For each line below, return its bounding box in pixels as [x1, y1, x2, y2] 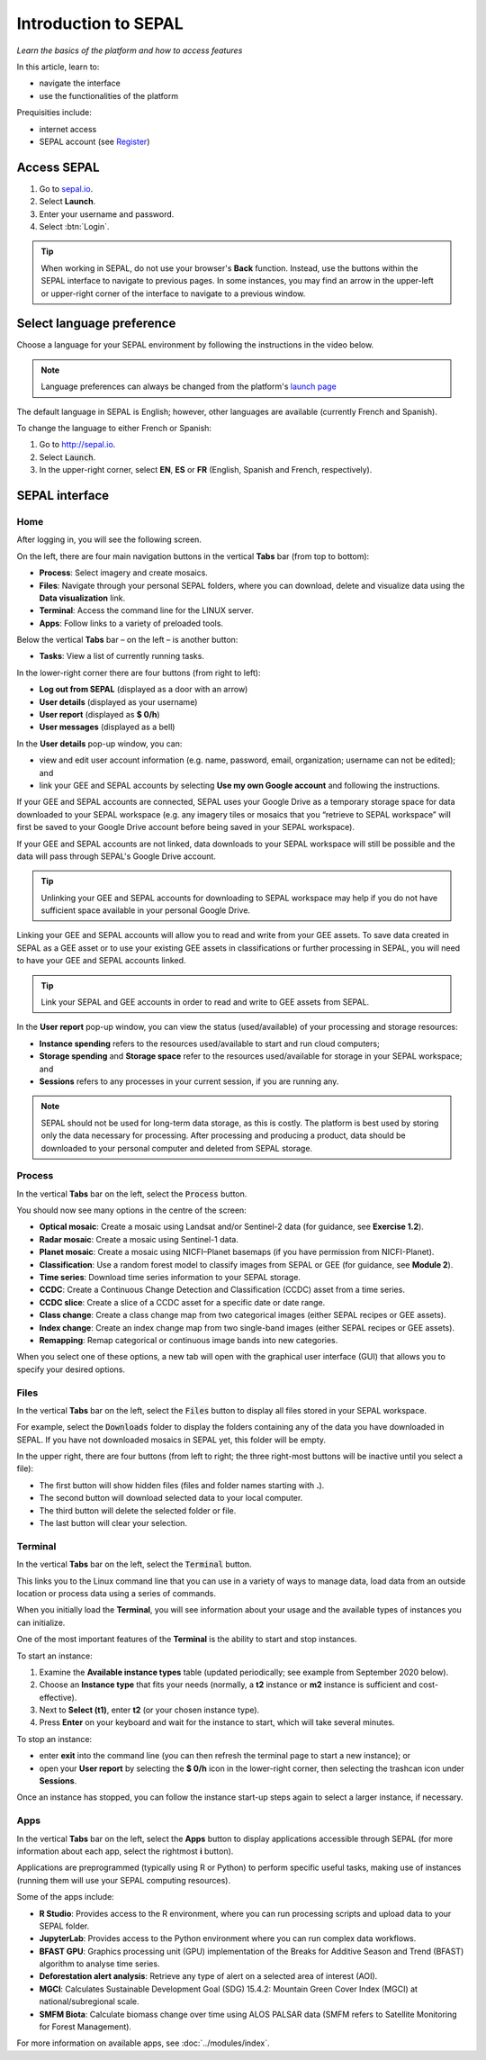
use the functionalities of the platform [39, 90, 179, 101]
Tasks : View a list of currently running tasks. [39, 651, 204, 662]
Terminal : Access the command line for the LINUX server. [39, 605, 254, 616]
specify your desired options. [16, 1364, 126, 1375]
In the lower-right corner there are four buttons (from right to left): [16, 667, 261, 678]
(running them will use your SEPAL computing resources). [16, 1875, 231, 1885]
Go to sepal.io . [39, 183, 94, 194]
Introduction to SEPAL [16, 14, 184, 33]
